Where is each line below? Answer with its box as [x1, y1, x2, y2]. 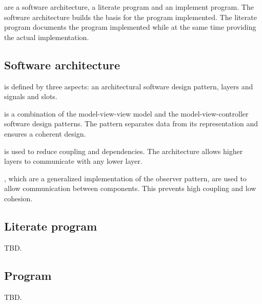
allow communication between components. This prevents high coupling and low [4, 183, 256, 194]
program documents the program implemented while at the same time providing [4, 22, 256, 32]
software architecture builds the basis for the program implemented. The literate [4, 11, 257, 22]
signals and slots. [4, 91, 57, 102]
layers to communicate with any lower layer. [4, 156, 143, 166]
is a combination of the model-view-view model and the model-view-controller [4, 108, 249, 119]
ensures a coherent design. [4, 128, 86, 139]
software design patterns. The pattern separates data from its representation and [4, 118, 258, 129]
